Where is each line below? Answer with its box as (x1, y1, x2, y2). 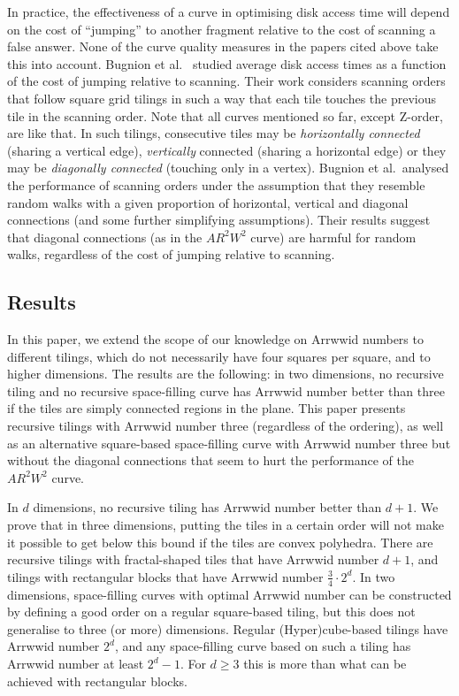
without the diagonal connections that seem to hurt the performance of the (7, 451, 414, 470)
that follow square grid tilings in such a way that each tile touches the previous (7, 88, 437, 107)
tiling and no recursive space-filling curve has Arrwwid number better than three (7, 381, 445, 400)
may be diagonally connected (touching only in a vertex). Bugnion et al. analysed (7, 158, 449, 177)
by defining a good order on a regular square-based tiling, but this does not (7, 602, 416, 621)
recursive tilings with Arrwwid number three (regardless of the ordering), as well (7, 417, 444, 435)
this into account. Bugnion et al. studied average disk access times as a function (7, 54, 447, 73)
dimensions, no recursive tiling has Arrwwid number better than (33, 498, 382, 516)
